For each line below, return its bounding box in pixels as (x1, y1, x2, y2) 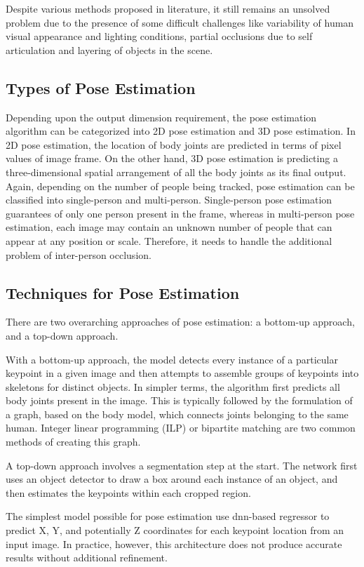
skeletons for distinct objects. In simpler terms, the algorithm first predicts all (6, 379, 340, 394)
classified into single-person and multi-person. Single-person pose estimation (6, 192, 332, 207)
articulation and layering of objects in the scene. (6, 42, 213, 57)
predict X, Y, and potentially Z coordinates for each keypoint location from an (6, 523, 344, 538)
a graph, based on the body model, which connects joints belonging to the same (6, 406, 349, 421)
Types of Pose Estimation (6, 76, 196, 98)
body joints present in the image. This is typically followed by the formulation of (6, 393, 353, 408)
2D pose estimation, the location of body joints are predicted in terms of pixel (6, 137, 342, 152)
